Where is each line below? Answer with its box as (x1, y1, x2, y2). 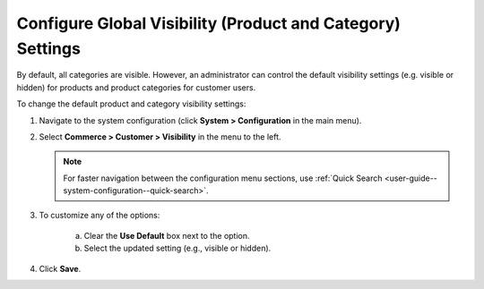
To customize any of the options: (39, 210, 160, 221)
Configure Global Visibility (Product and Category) (16, 13, 401, 33)
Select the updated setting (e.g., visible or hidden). (83, 242, 272, 254)
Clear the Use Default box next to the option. (83, 230, 250, 241)
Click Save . (39, 263, 82, 274)
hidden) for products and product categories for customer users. (16, 81, 256, 93)
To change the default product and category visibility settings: (16, 98, 246, 109)
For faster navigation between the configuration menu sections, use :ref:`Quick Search (63, 173, 383, 183)
